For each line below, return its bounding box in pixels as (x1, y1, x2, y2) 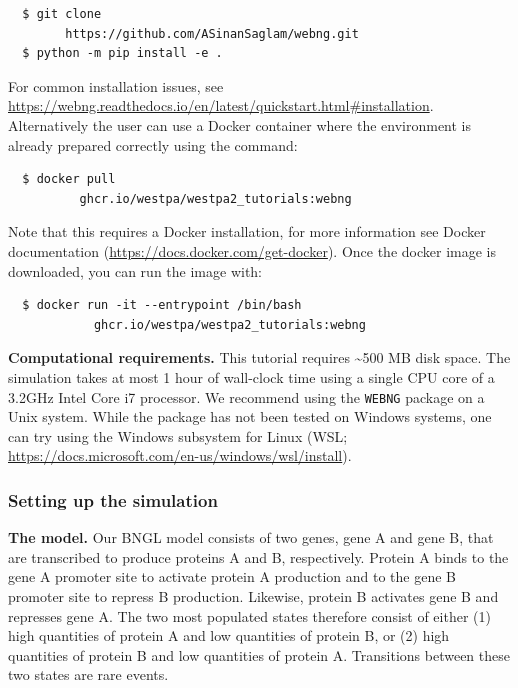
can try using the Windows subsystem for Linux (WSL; (8, 425, 348, 446)
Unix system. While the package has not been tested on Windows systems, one (8, 406, 492, 427)
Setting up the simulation (8, 487, 218, 512)
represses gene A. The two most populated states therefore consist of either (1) (8, 605, 491, 626)
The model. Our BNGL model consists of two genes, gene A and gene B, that (8, 527, 494, 548)
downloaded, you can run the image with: (8, 260, 263, 281)
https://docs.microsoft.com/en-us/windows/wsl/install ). (8, 445, 352, 466)
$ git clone (22, 7, 102, 21)
